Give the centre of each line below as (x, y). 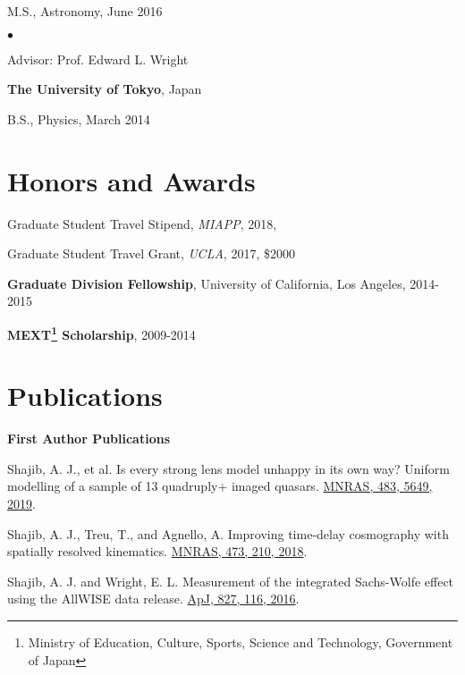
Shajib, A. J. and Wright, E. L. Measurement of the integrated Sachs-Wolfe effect (231, 581)
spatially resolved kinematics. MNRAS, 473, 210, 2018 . (157, 551)
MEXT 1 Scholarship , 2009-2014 (101, 333)
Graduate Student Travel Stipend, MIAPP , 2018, (142, 223)
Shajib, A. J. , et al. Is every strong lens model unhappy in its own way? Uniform (228, 468)
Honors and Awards (131, 180)
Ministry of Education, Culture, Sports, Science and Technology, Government (241, 642)
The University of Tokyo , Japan (105, 89)
